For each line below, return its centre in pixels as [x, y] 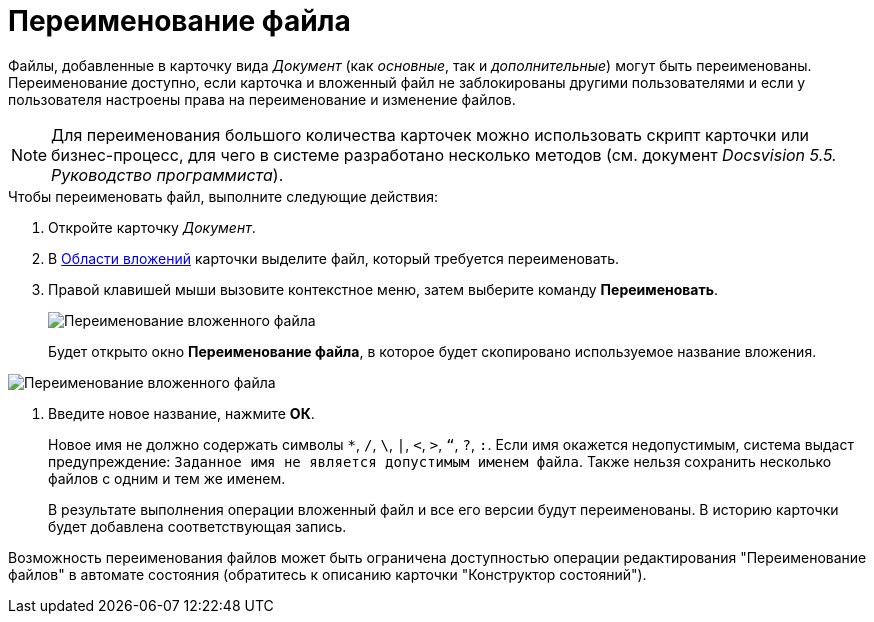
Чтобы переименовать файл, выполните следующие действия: [223, 196]
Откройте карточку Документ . [152, 227]
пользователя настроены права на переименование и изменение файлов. [262, 99]
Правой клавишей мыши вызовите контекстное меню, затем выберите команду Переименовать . [383, 289]
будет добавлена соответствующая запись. [197, 526]
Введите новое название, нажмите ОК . [181, 413]
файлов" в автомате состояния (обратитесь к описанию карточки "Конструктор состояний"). [327, 574]
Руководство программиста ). [167, 174]
